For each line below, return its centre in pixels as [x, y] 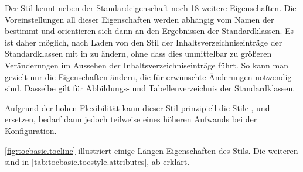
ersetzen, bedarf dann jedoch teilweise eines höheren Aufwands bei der [131, 119]
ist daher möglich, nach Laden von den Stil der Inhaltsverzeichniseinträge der [144, 42]
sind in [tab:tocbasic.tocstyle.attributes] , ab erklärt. [97, 162]
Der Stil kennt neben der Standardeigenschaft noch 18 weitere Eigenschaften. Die [151, 8]
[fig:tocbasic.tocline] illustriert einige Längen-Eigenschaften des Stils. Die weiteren [151, 150]
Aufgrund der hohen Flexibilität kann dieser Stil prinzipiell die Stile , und [137, 107]
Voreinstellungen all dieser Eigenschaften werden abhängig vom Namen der [139, 19]
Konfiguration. [31, 130]
